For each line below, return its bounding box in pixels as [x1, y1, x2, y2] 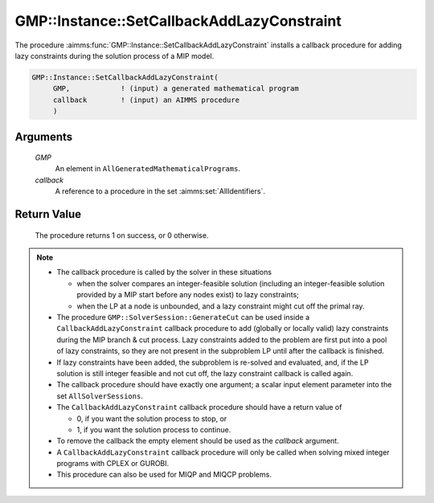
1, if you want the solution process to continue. [76, 424, 231, 434]
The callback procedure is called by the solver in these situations [56, 268, 272, 277]
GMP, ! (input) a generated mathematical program [52, 84, 299, 93]
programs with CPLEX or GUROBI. [56, 459, 170, 468]
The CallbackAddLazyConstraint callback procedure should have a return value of [56, 403, 342, 412]
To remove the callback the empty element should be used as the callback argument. [56, 436, 339, 446]
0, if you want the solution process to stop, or [76, 414, 227, 423]
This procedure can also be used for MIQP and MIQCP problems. [56, 470, 272, 480]
